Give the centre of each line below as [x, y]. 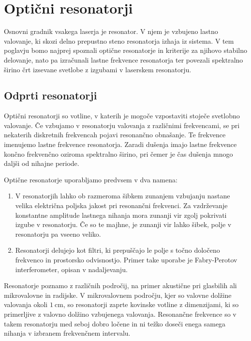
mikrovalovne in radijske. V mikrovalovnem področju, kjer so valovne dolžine [118, 295]
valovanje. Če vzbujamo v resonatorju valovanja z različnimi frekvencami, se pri [122, 125]
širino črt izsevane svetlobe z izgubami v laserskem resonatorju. [98, 69]
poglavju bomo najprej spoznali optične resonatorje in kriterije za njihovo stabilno [125, 50]
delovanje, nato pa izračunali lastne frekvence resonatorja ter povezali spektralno [124, 59]
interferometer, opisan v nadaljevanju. [71, 269]
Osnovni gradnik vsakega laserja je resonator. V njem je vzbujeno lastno [111, 31]
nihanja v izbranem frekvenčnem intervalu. [67, 333]
